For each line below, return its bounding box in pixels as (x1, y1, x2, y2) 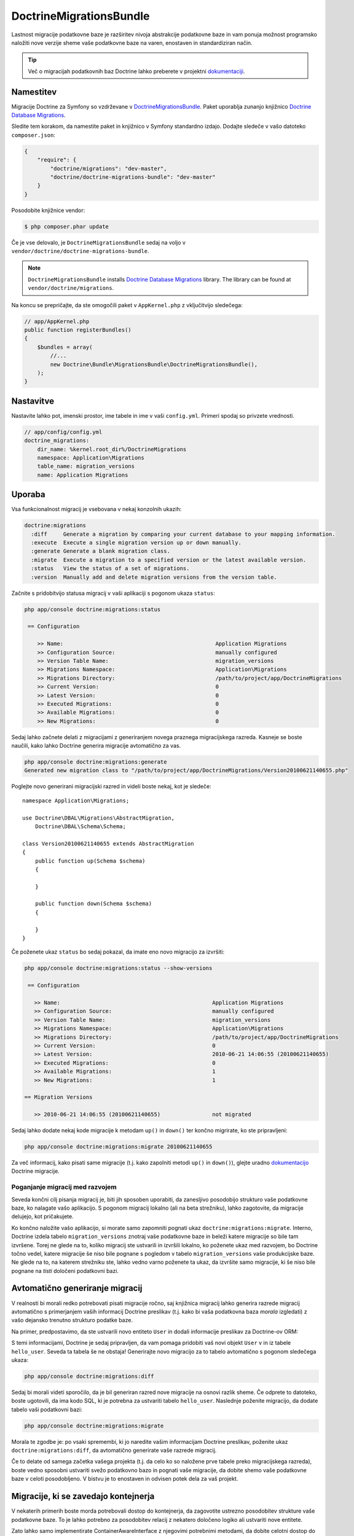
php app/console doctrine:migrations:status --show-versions (24, 965, 213, 972)
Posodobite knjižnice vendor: (11, 206, 85, 214)
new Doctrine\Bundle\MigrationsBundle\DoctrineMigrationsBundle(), (50, 361, 258, 368)
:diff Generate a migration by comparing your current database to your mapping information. (31, 530, 336, 538)
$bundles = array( (37, 343, 93, 350)
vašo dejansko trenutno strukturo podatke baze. (11, 1317, 133, 1324)
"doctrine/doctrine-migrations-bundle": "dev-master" (50, 173, 216, 181)
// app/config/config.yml (24, 428, 103, 436)
